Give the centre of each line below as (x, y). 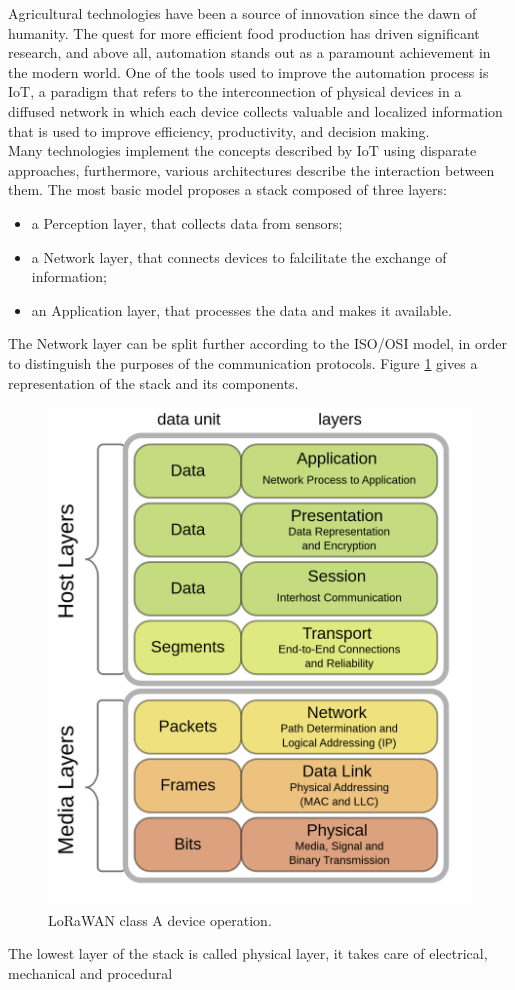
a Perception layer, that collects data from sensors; (187, 222)
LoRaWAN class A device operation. (160, 919)
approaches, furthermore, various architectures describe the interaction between (251, 169)
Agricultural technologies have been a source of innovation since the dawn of (242, 13)
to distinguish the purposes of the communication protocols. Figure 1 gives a (243, 362)
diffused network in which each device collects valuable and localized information (255, 110)
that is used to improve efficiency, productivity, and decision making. (219, 130)
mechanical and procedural (90, 972)
